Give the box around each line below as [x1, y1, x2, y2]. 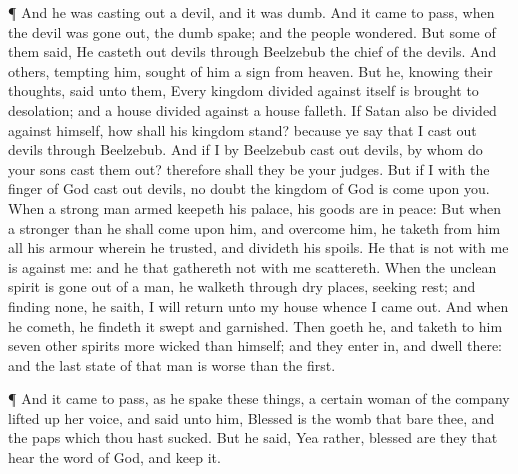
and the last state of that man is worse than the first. [8, 354, 336, 375]
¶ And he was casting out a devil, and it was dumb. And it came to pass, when [8, 2, 495, 22]
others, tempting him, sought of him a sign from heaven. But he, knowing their [8, 60, 493, 81]
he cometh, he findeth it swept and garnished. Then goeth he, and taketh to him [8, 315, 503, 336]
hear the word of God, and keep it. [8, 447, 221, 468]
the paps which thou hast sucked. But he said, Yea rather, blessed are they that [8, 427, 498, 448]
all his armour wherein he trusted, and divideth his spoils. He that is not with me [8, 237, 509, 258]
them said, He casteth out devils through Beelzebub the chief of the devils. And [8, 41, 497, 62]
